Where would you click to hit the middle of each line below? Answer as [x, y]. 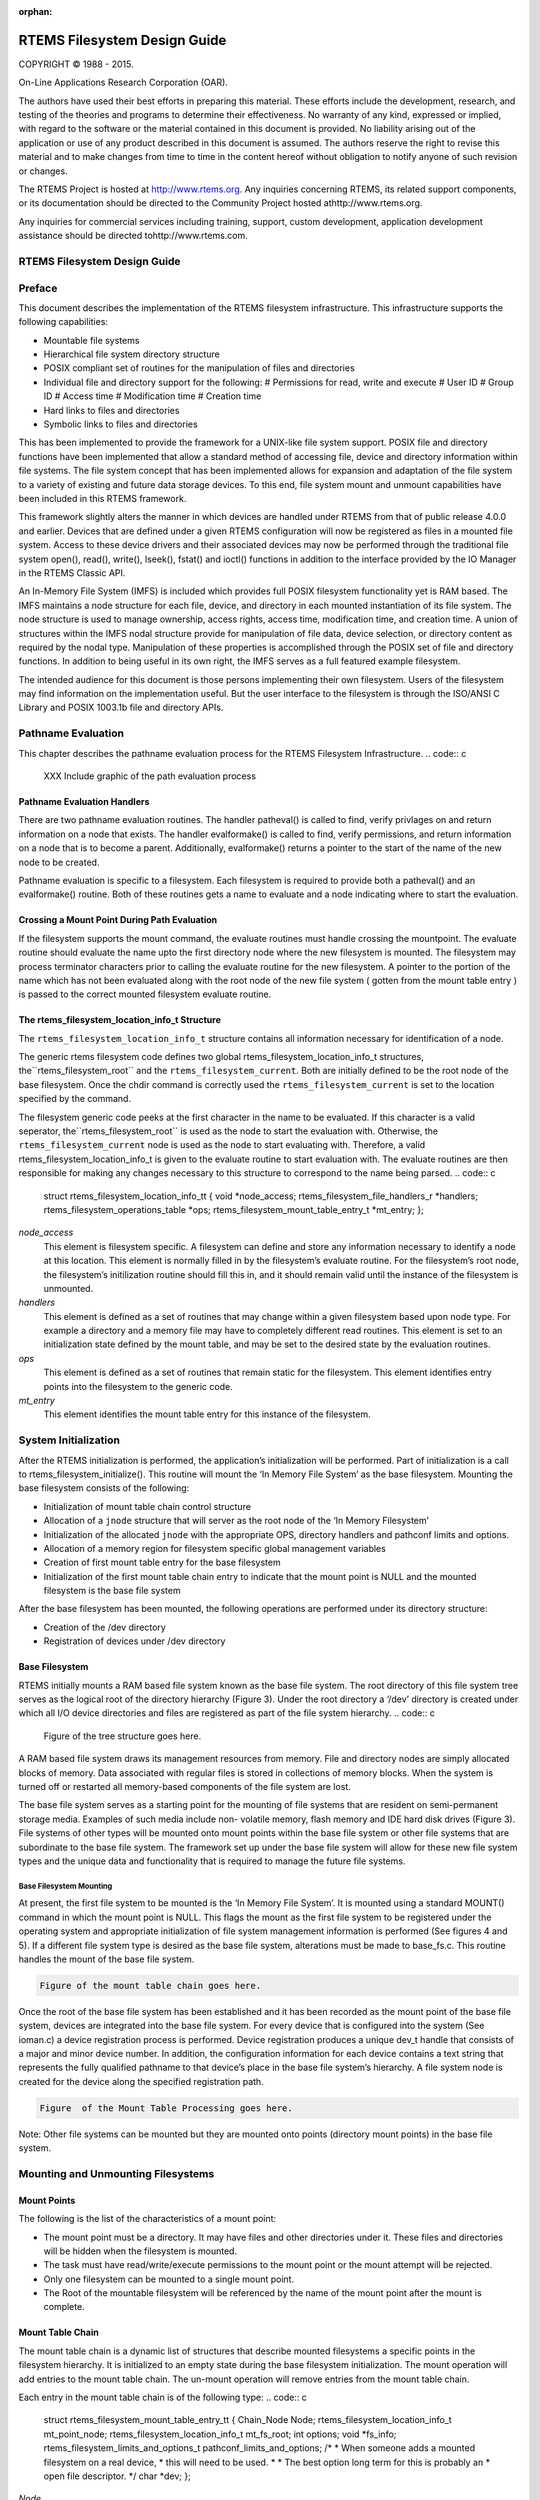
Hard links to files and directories [111, 410]
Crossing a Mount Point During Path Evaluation [118, 920]
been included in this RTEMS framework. [102, 498]
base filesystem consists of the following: [104, 1488]
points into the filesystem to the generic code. [138, 1386]
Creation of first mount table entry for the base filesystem [162, 1562]
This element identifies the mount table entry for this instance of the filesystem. [207, 1414]
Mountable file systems [91, 340]
